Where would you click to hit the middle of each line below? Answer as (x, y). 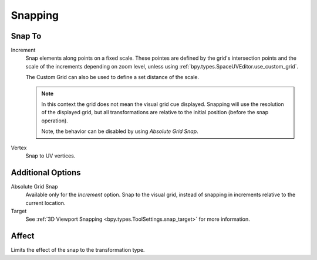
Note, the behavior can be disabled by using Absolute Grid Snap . (120, 131)
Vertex (19, 148)
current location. (45, 203)
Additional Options (46, 172)
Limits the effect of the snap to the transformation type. (78, 250)
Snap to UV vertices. (50, 156)
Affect (23, 236)
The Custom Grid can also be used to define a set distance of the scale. (112, 77)
